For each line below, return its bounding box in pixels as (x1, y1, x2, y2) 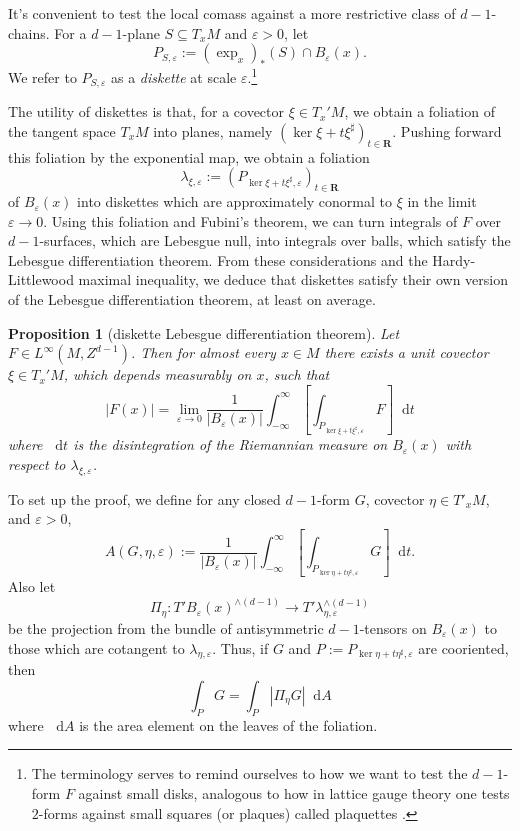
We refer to (8, 66, 77, 87)
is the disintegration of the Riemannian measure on (73, 434, 388, 455)
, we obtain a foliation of (344, 101, 495, 122)
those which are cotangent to (8, 637, 185, 658)
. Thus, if (212, 637, 269, 658)
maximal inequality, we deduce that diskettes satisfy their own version (78, 269, 508, 290)
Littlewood (8, 269, 74, 290)
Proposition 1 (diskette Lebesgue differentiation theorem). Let (8, 322, 400, 343)
